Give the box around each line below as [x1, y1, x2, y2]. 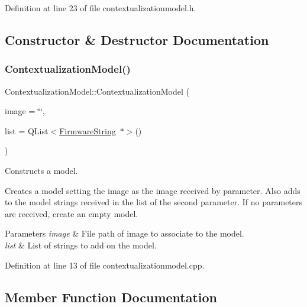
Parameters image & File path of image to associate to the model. [5, 227, 244, 240]
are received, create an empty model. [5, 207, 138, 219]
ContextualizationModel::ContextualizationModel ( [5, 85, 189, 97]
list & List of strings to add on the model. [5, 238, 157, 251]
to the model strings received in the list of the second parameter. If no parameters [5, 196, 303, 208]
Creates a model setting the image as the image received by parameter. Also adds [5, 184, 300, 196]
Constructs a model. [5, 164, 78, 176]
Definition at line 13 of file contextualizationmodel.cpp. [5, 258, 205, 271]
